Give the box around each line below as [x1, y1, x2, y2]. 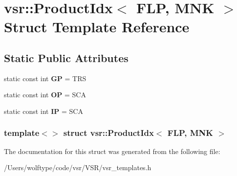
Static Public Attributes [4, 50, 129, 65]
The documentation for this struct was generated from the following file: [4, 146, 220, 156]
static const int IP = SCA [4, 106, 83, 116]
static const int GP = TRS [4, 73, 86, 83]
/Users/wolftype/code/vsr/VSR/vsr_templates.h [4, 162, 151, 173]
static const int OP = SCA [4, 89, 86, 100]
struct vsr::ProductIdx [63, 127, 154, 139]
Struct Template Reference [4, 17, 190, 37]
